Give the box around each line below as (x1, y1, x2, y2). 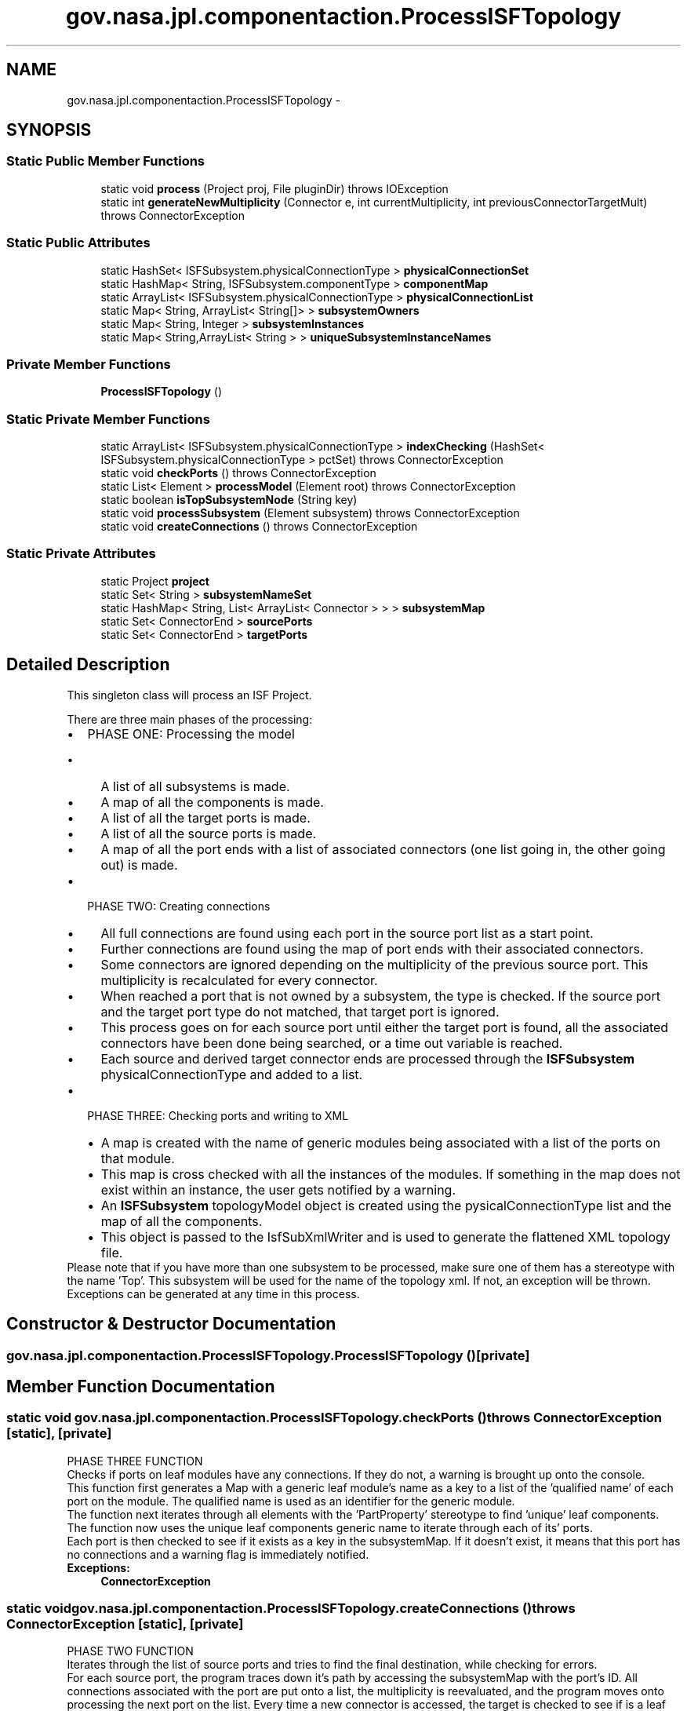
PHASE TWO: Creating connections (87, 899, 271, 913)
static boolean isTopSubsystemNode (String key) (100, 493, 358, 507)
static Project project (100, 574, 209, 588)
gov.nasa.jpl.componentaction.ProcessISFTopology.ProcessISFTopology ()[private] (6, 1347, 530, 1363)
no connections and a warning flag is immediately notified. (67, 1547, 369, 1561)
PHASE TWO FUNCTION (67, 1644, 194, 1658)
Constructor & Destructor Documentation (6, 1314, 336, 1334)
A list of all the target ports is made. (100, 809, 311, 826)
